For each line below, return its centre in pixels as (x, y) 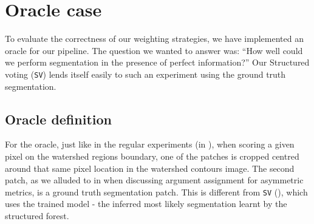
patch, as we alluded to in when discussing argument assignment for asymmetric (154, 180)
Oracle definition (58, 119)
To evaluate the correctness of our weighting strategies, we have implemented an (154, 39)
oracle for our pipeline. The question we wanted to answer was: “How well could (154, 50)
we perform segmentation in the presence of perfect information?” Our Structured (157, 62)
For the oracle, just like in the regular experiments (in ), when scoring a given (150, 144)
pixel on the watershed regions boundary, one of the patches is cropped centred (152, 156)
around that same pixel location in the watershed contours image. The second (150, 168)
